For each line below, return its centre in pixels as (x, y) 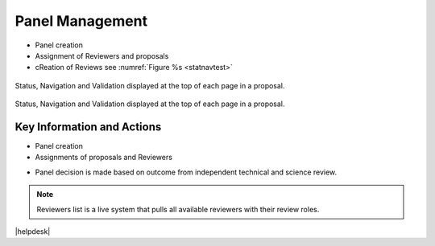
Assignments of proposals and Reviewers (104, 158)
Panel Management (81, 21)
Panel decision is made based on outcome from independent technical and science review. (186, 172)
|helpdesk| (33, 231)
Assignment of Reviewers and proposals (102, 55)
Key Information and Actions (88, 127)
